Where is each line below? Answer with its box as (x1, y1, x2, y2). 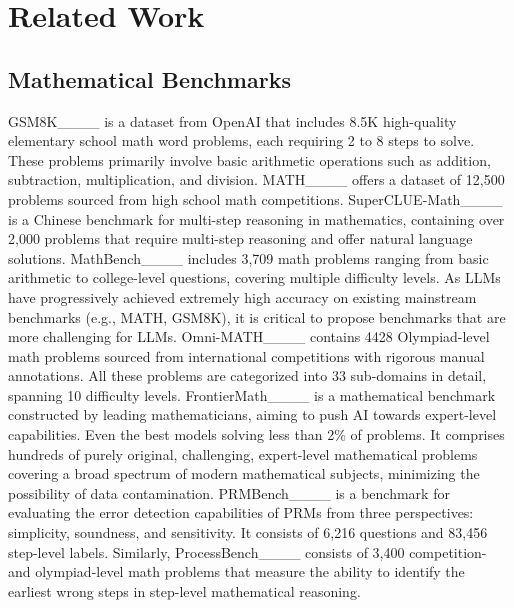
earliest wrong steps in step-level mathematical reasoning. (8, 580, 361, 601)
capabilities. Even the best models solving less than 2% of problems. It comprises (8, 424, 505, 445)
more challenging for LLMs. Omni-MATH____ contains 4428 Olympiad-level (8, 326, 490, 347)
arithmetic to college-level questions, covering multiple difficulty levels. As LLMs (8, 267, 501, 288)
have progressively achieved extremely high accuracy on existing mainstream (8, 286, 477, 307)
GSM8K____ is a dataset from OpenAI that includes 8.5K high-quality (8, 110, 457, 131)
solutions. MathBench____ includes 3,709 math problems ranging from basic (8, 247, 489, 268)
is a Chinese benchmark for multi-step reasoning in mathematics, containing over (8, 208, 505, 229)
